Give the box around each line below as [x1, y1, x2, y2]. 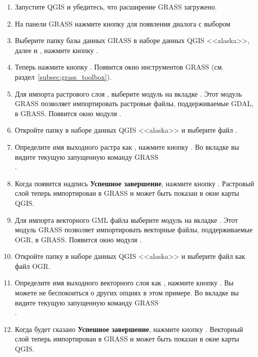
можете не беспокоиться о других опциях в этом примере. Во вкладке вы [15, 287, 239, 298]
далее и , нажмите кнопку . [15, 45, 98, 55]
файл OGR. [15, 260, 51, 271]
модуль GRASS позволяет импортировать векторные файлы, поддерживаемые [15, 224, 253, 235]
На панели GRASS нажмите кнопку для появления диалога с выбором [15, 18, 230, 29]
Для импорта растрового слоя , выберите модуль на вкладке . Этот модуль [15, 88, 242, 99]
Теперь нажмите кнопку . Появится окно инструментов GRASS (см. [15, 62, 224, 72]
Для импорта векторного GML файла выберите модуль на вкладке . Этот [15, 214, 238, 225]
